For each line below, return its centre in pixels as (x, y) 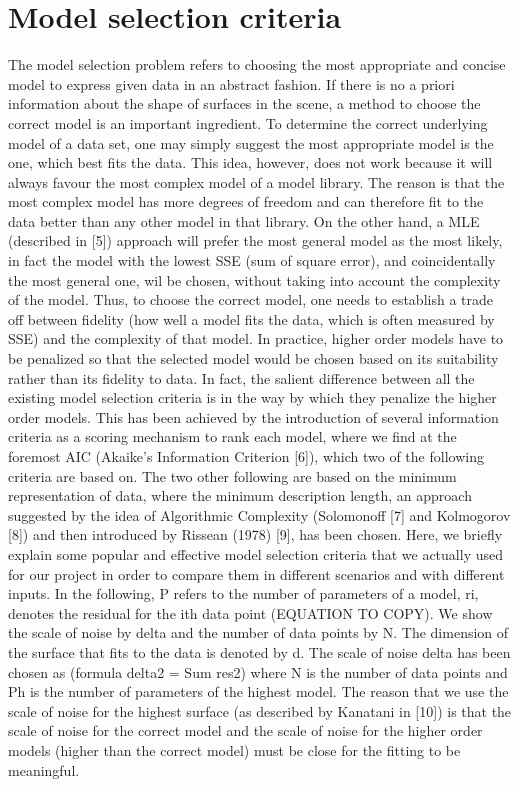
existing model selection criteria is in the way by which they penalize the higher (252, 397)
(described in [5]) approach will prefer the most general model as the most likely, (255, 240)
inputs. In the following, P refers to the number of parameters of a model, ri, (243, 593)
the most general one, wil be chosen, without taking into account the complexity (254, 279)
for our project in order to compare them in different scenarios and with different (256, 573)
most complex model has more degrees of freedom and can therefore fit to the (246, 201)
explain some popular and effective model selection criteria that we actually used (255, 553)
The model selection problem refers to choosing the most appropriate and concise (257, 64)
